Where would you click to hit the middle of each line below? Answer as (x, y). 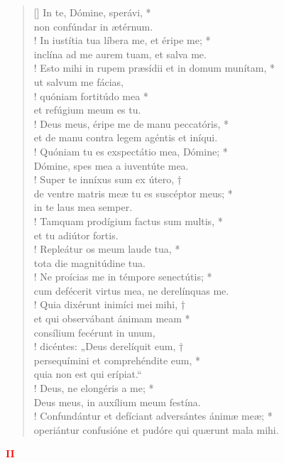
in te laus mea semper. (83, 207)
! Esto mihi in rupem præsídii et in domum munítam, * (154, 68)
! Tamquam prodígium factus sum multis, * (128, 220)
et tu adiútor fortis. (76, 235)
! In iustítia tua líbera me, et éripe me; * (122, 40)
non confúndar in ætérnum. (93, 26)
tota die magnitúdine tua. (89, 262)
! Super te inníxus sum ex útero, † (108, 179)
